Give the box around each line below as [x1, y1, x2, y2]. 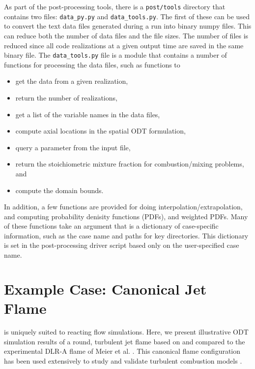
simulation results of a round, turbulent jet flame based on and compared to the [4, 336, 245, 346]
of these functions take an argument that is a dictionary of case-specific [4, 221, 219, 231]
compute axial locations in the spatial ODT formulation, [15, 126, 186, 136]
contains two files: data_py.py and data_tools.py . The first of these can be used [4, 11, 250, 21]
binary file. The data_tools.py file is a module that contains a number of [4, 50, 227, 60]
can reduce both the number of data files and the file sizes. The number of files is [4, 30, 249, 40]
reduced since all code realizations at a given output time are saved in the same [4, 40, 244, 50]
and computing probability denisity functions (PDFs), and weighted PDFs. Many [4, 211, 248, 221]
